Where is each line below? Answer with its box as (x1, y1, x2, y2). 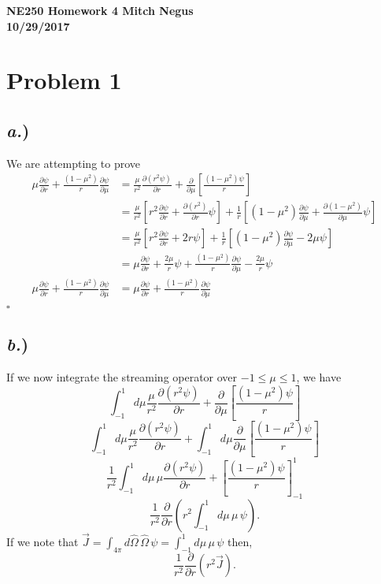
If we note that (6, 533, 79, 549)
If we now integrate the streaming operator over (6, 369, 238, 385)
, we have (296, 369, 342, 385)
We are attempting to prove (6, 154, 141, 171)
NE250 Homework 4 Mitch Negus (6, 2, 194, 18)
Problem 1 (6, 64, 122, 96)
